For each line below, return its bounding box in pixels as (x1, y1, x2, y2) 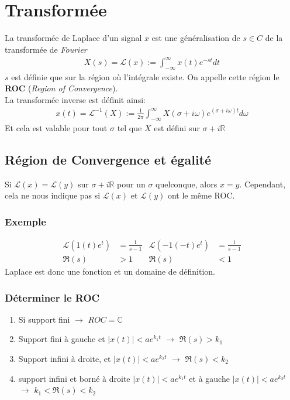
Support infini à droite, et (18, 353, 111, 365)
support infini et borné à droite (18, 372, 130, 384)
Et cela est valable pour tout (5, 121, 108, 134)
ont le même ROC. (167, 189, 235, 201)
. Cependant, (239, 177, 286, 190)
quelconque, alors (156, 177, 217, 190)
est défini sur (154, 121, 200, 134)
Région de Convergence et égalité (5, 150, 212, 168)
